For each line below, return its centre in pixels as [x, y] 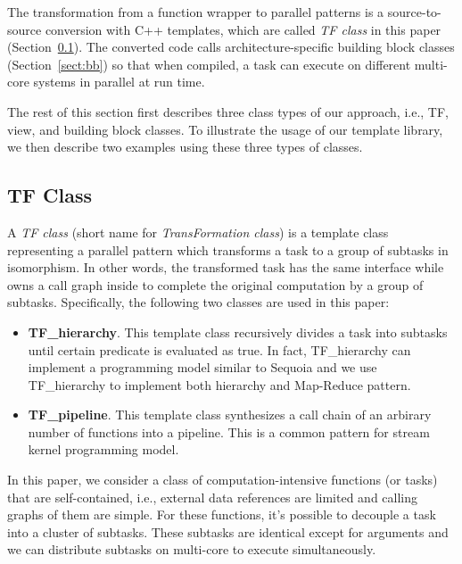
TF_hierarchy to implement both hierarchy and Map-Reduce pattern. [219, 384]
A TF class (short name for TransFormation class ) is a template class [198, 232]
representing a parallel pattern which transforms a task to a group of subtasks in [228, 249]
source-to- [414, 12]
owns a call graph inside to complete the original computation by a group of [215, 284]
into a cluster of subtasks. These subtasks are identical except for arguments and [228, 531]
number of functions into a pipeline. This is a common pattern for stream [229, 431]
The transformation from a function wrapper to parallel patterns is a [196, 12]
